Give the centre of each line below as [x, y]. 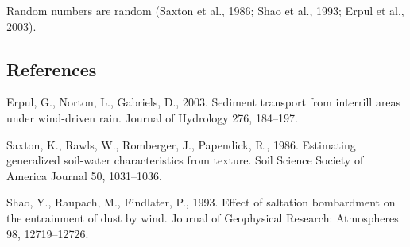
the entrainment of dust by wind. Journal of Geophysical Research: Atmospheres [203, 217]
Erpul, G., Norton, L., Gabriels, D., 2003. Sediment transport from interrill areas [204, 102]
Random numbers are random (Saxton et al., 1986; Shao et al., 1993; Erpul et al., [205, 10]
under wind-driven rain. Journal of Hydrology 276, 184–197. [152, 117]
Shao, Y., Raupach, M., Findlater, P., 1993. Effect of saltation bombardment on [201, 202]
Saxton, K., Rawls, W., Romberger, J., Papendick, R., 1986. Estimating [181, 144]
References [52, 69]
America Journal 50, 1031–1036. [84, 175]
